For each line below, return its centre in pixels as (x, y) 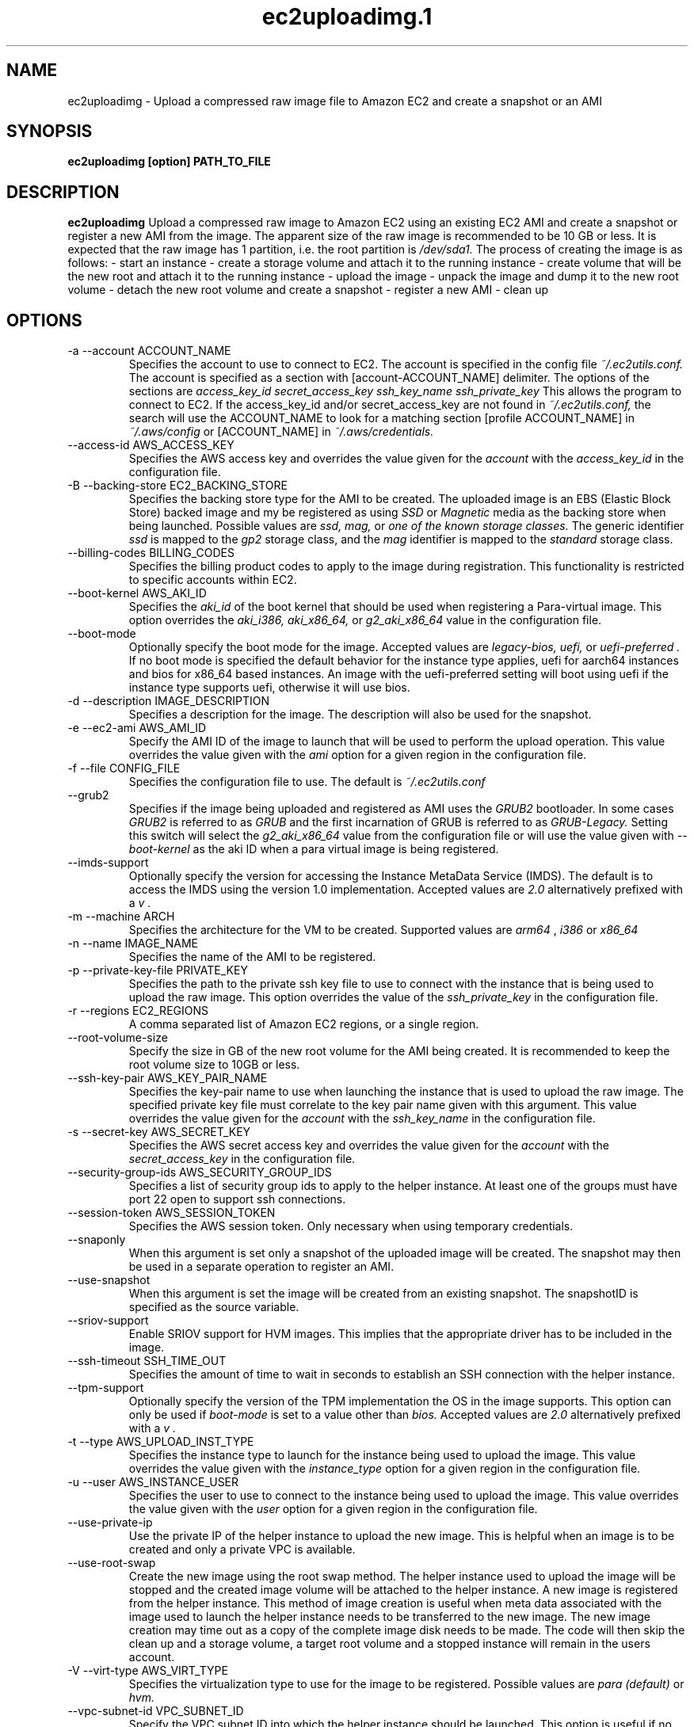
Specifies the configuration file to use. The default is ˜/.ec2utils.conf (307, 782)
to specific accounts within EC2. (213, 580)
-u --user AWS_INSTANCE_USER (153, 1482)
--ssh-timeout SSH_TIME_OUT (147, 1361)
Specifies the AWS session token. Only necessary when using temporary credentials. (351, 1226)
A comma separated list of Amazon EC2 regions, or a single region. (304, 1024)
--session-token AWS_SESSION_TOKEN (172, 1213)
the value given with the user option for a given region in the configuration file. (333, 1509)
